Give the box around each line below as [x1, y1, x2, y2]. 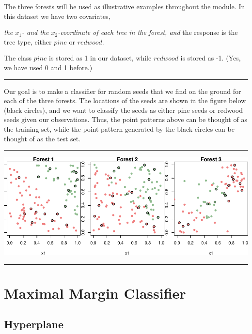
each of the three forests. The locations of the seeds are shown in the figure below [4, 95, 246, 106]
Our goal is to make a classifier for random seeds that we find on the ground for [4, 86, 241, 96]
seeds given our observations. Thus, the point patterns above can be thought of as [4, 114, 247, 124]
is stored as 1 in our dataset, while [49, 53, 152, 63]
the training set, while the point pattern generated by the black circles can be [4, 123, 235, 134]
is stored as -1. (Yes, [180, 53, 241, 63]
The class [4, 53, 31, 63]
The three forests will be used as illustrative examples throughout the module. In [4, 1, 245, 11]
